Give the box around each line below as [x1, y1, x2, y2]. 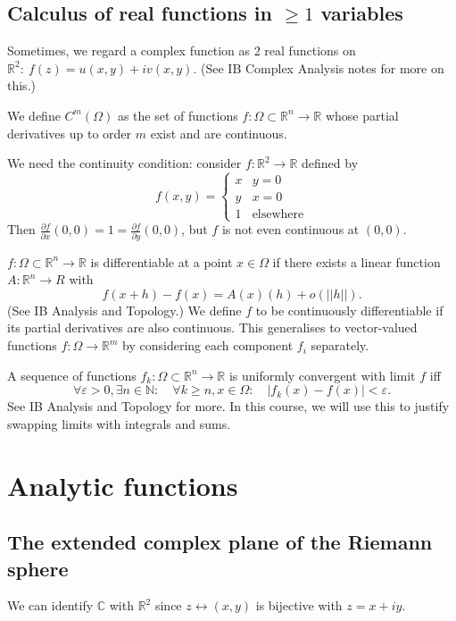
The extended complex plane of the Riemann [7, 528, 433, 556]
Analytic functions [7, 466, 238, 503]
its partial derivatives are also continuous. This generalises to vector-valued [7, 318, 418, 337]
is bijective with [255, 596, 343, 615]
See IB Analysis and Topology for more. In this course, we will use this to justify [7, 397, 450, 415]
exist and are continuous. [150, 123, 287, 142]
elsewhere [252, 208, 304, 222]
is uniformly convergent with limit [228, 365, 416, 384]
